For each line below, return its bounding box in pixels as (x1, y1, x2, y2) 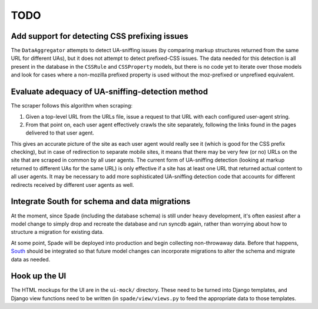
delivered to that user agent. (25, 129, 94, 136)
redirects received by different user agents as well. (11, 181, 134, 188)
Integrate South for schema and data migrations (11, 197, 191, 207)
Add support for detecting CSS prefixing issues (11, 31, 188, 41)
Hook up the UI (11, 271, 67, 281)
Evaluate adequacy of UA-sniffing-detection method (11, 87, 208, 97)
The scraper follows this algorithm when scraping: (11, 102, 132, 109)
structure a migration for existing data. (11, 229, 104, 236)
